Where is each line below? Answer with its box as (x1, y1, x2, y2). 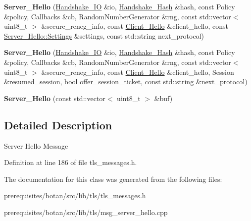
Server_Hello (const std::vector (4, 93, 105, 103)
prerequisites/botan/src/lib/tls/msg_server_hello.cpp (4, 207, 168, 217)
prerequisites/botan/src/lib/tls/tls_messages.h (4, 190, 146, 201)
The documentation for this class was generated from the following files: (4, 173, 222, 184)
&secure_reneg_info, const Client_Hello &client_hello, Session (41, 66, 234, 77)
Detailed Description (4, 117, 112, 132)
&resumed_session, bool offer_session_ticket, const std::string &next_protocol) (4, 76, 248, 87)
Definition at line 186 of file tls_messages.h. (4, 157, 137, 167)
